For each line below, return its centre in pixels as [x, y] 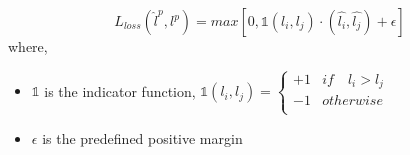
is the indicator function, [120, 90]
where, [28, 46]
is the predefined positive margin [142, 137]
